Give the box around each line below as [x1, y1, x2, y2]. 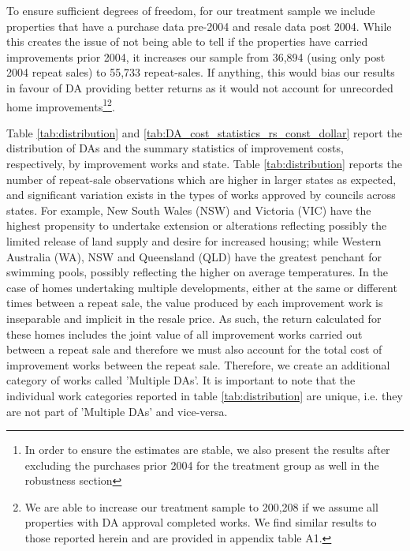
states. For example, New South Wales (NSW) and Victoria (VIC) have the [6, 201, 371, 218]
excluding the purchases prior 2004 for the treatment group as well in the [24, 456, 379, 473]
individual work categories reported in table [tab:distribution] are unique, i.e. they [6, 387, 403, 403]
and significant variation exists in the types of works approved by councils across [6, 186, 396, 203]
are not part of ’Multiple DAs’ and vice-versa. [6, 403, 228, 419]
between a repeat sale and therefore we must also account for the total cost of [6, 341, 382, 358]
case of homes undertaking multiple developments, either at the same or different [6, 279, 397, 295]
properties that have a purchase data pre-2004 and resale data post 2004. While [6, 17, 392, 34]
